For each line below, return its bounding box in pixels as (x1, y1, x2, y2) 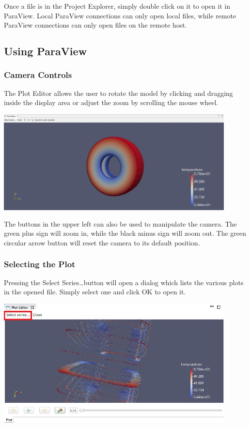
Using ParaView (4, 44, 87, 59)
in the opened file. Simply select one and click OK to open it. (4, 287, 186, 297)
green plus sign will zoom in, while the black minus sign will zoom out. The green (4, 228, 247, 238)
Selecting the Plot (4, 258, 76, 270)
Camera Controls (4, 69, 72, 81)
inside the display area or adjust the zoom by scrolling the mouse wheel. (4, 97, 219, 107)
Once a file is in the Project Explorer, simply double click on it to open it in (4, 1, 230, 11)
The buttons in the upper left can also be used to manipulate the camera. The (4, 218, 237, 229)
